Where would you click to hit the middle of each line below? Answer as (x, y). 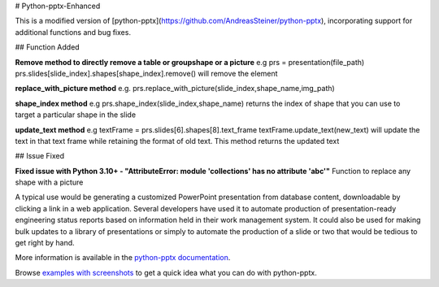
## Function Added (48, 47)
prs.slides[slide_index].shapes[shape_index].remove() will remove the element (146, 73)
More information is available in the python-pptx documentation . (123, 258)
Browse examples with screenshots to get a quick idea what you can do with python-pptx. (166, 272)
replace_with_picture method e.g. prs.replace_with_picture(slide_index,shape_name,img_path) (175, 89)
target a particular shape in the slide (76, 115)
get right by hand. (45, 243)
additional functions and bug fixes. (73, 32)
